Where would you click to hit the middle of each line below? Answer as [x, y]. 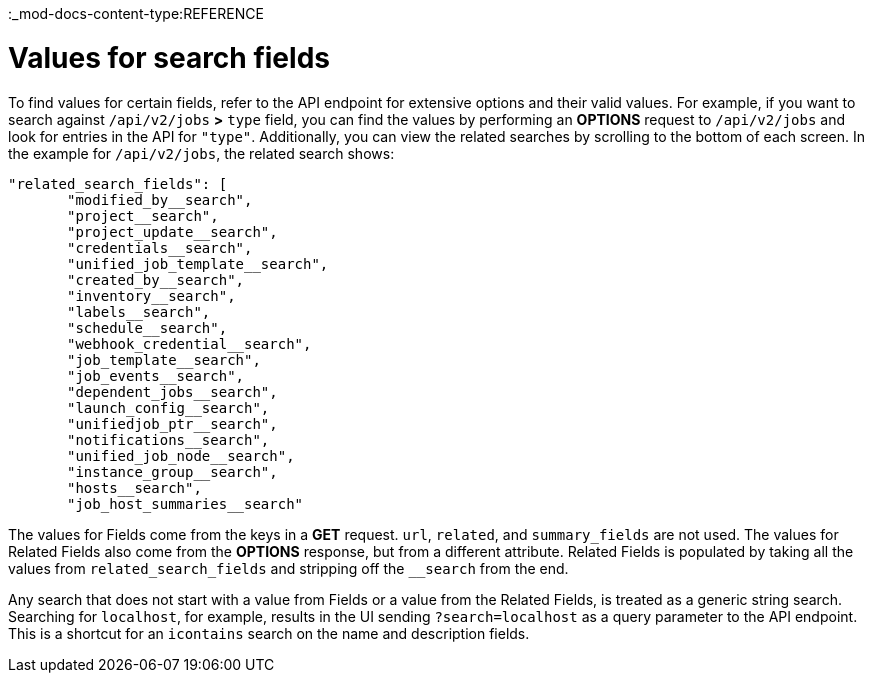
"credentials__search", [160, 247]
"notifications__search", [168, 439]
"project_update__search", [172, 231]
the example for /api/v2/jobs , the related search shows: [201, 153]
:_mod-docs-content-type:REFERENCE [136, 13]
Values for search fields [169, 57]
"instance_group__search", [172, 471]
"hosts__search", [134, 487]
